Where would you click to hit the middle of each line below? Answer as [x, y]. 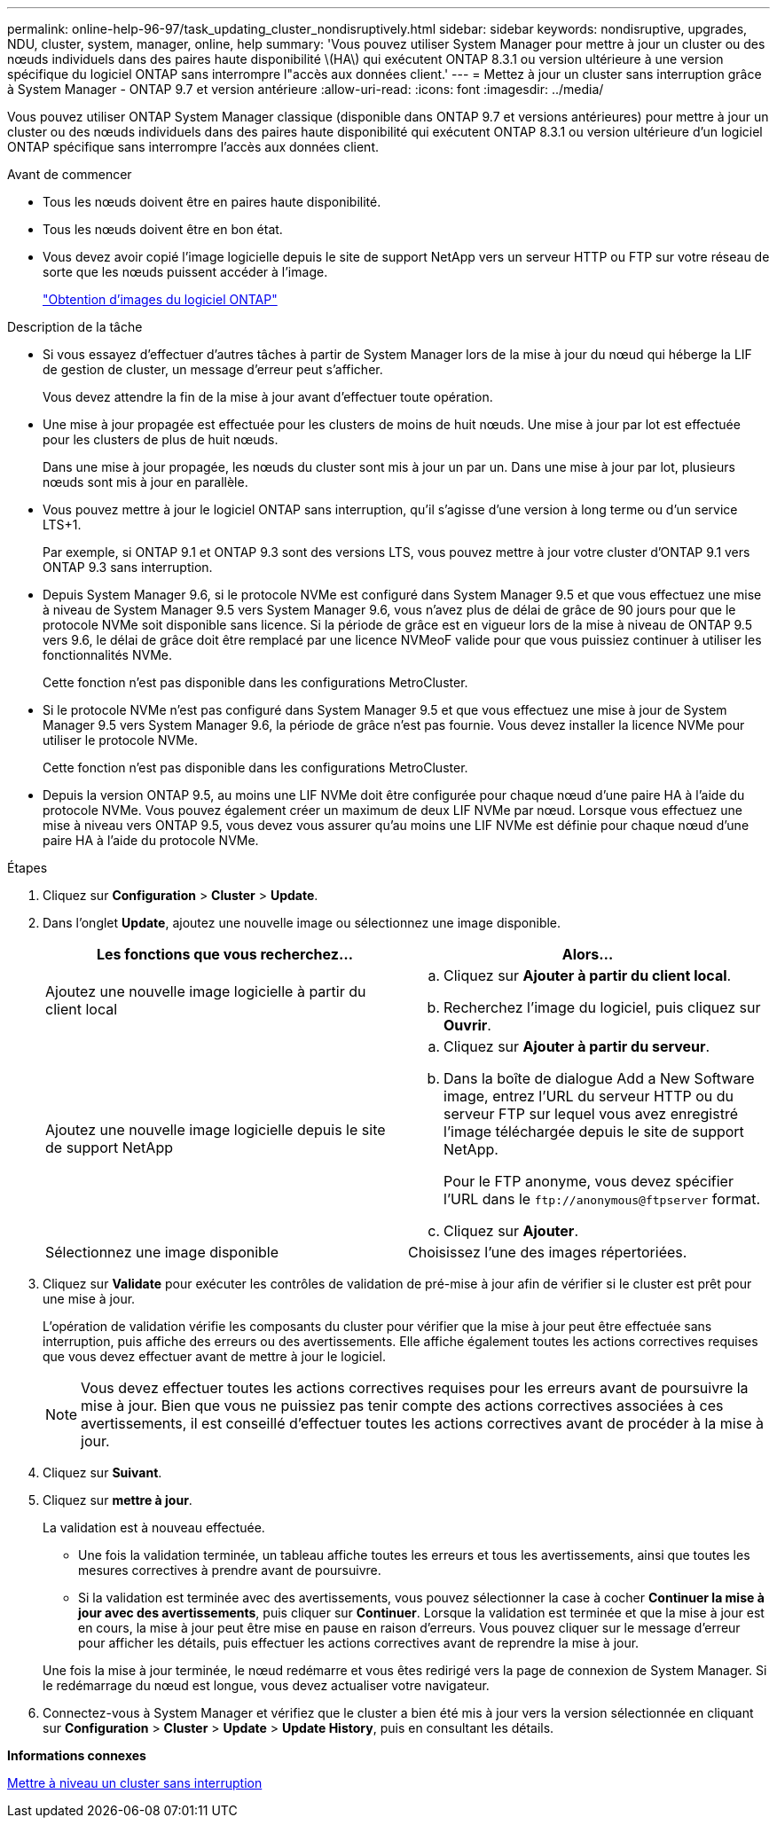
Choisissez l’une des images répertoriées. [548, 1252]
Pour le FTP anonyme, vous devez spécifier [589, 1181]
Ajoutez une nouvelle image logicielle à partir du [206, 991]
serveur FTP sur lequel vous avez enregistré [591, 1114]
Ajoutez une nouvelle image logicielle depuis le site [216, 1130]
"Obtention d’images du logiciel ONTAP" [160, 299]
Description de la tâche [75, 327]
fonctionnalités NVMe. [107, 655]
